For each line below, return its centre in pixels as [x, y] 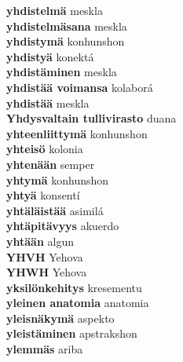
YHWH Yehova [47, 272]
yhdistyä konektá [50, 56]
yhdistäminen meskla [62, 72]
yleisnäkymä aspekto [60, 318]
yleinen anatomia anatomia [78, 303]
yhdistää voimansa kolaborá [80, 87]
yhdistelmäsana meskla [67, 26]
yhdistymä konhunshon [66, 41]
